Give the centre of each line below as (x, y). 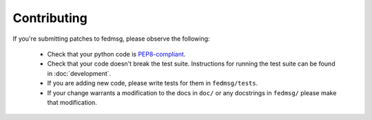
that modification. (72, 102)
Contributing (50, 18)
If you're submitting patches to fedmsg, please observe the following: (111, 39)
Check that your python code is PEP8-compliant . (116, 54)
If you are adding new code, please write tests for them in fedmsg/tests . (153, 83)
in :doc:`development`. (79, 73)
